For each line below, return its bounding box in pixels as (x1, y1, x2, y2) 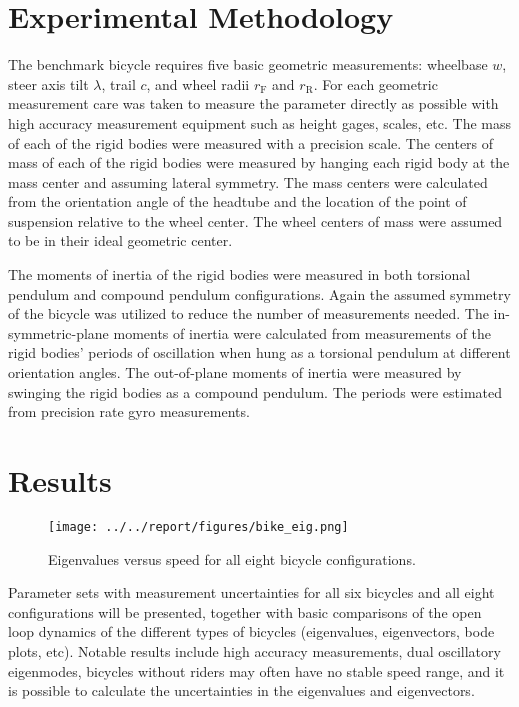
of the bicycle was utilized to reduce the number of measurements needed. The (8, 303, 489, 324)
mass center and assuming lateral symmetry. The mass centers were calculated (8, 171, 488, 192)
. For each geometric (313, 73, 438, 94)
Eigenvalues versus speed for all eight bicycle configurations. (48, 548, 416, 569)
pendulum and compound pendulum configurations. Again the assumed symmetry (8, 283, 511, 304)
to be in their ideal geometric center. (8, 230, 233, 251)
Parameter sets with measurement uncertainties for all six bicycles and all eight (8, 582, 495, 603)
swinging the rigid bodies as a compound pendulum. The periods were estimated (8, 381, 503, 402)
